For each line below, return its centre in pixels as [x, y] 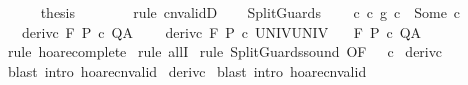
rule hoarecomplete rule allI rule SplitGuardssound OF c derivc [224, 51]
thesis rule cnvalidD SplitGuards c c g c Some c [250, 12]
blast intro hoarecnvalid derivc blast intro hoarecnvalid [187, 70]
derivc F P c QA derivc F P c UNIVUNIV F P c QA [221, 31]
